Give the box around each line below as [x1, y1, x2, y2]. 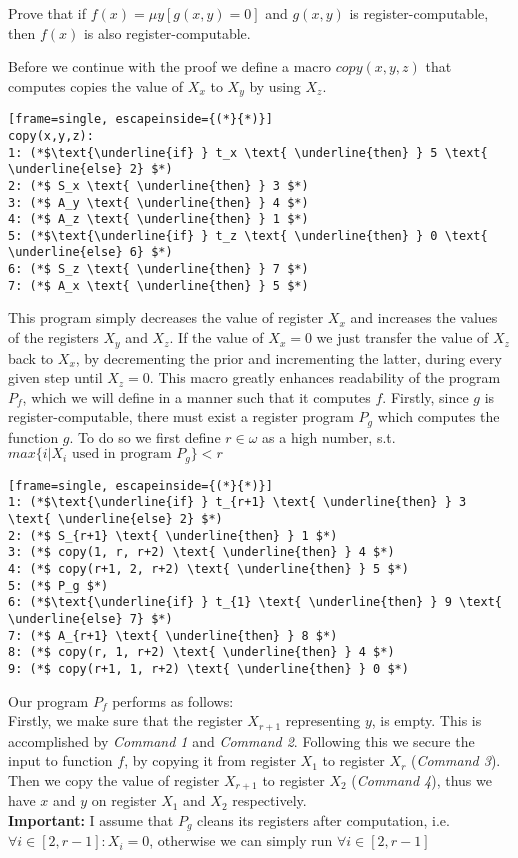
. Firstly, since [382, 386, 469, 407]
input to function [8, 750, 113, 771]
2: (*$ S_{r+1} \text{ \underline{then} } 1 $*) [8, 528, 338, 543]
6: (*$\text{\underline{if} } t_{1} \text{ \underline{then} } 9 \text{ [8, 595, 502, 610]
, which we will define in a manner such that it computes [22, 386, 371, 407]
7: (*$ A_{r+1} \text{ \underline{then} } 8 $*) [8, 628, 338, 643]
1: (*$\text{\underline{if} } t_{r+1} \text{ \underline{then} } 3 [8, 495, 467, 510]
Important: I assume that [8, 809, 174, 830]
